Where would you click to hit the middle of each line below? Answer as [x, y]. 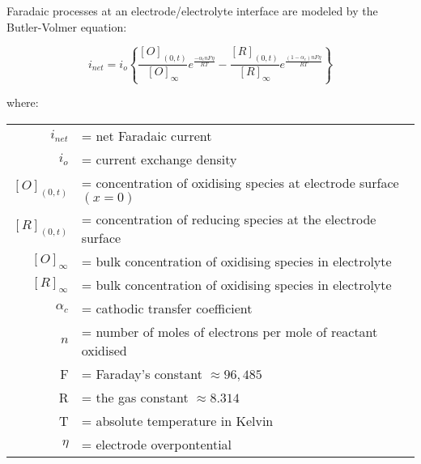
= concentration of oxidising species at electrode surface [240, 182]
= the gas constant [135, 397]
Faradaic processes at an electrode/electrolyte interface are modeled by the [192, 11]
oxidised [104, 350]
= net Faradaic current [147, 135]
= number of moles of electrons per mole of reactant [230, 331]
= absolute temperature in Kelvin [177, 420]
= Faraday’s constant [142, 373]
